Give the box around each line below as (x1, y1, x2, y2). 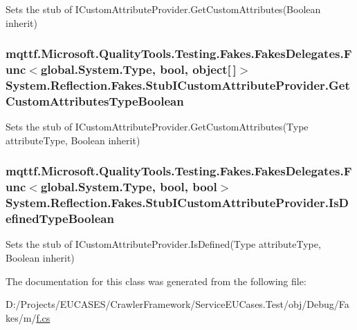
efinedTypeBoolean (6, 210, 114, 227)
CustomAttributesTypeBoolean (6, 92, 184, 109)
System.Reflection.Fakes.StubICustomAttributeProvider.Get (6, 76, 350, 93)
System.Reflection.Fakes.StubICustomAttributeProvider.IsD (6, 194, 349, 211)
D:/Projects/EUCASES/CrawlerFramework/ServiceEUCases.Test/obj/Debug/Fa (6, 297, 349, 311)
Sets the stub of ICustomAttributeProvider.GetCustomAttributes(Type (6, 119, 309, 134)
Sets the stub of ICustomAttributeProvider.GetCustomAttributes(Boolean (6, 2, 321, 16)
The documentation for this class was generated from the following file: (6, 273, 306, 288)
